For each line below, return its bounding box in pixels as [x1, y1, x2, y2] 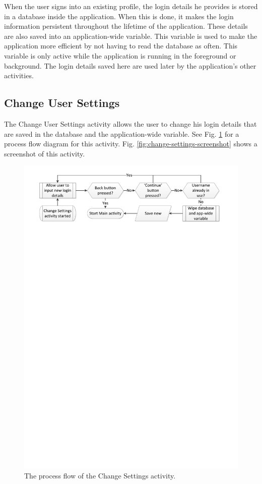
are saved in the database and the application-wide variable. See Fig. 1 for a [4, 128, 239, 139]
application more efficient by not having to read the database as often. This [4, 40, 238, 51]
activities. [4, 70, 34, 81]
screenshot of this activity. [4, 148, 85, 158]
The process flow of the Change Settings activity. [24, 470, 176, 480]
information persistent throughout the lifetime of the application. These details [4, 21, 248, 31]
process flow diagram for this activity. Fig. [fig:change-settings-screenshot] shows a [4, 138, 257, 149]
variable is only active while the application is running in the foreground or [4, 50, 236, 61]
